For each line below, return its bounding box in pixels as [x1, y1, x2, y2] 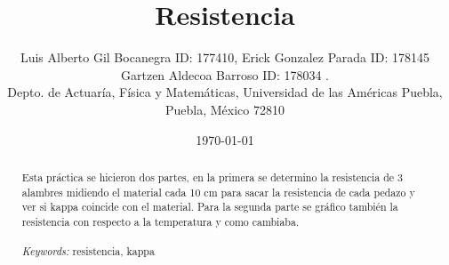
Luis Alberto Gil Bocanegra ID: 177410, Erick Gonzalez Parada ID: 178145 [20, 48, 430, 67]
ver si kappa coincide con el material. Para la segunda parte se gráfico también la [21, 199, 398, 214]
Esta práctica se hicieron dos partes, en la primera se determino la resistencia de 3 [21, 169, 404, 184]
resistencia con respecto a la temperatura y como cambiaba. [21, 213, 300, 229]
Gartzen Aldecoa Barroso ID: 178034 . [121, 65, 329, 84]
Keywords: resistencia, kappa [21, 244, 155, 259]
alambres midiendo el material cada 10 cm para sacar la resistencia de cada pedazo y [21, 184, 415, 199]
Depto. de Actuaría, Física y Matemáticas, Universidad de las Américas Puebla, [7, 83, 443, 101]
